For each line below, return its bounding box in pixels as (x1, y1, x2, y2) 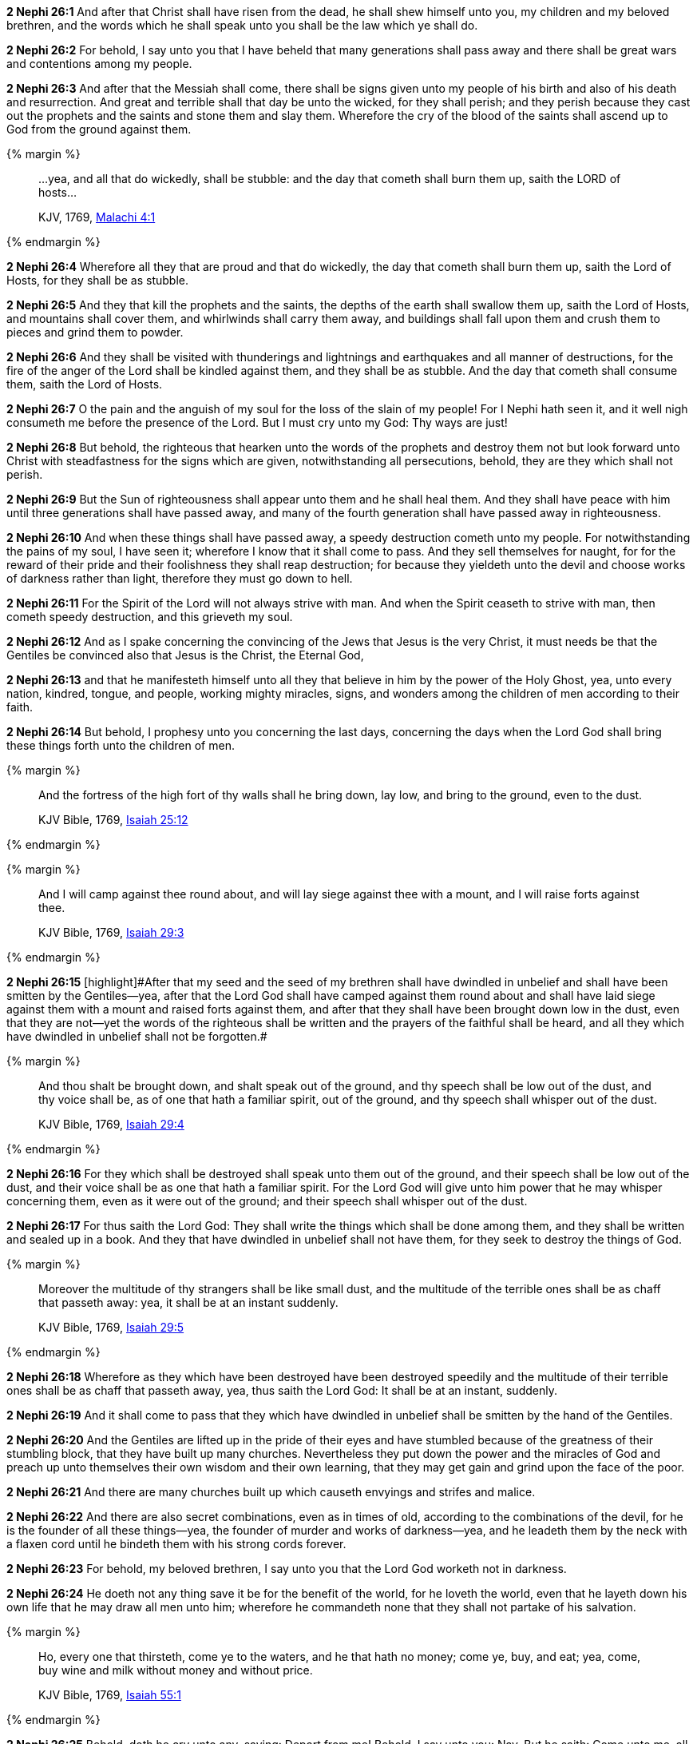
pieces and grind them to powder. (6, 325, 184, 339)
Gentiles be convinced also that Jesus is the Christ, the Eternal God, (6, 648, 364, 662)
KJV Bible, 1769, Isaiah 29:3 (38, 926, 184, 939)
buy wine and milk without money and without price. (38, 1663, 313, 1677)
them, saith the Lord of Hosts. (6, 377, 163, 391)
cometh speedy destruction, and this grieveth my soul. (6, 610, 293, 623)
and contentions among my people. (6, 57, 192, 70)
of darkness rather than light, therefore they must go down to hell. (6, 571, 353, 585)
